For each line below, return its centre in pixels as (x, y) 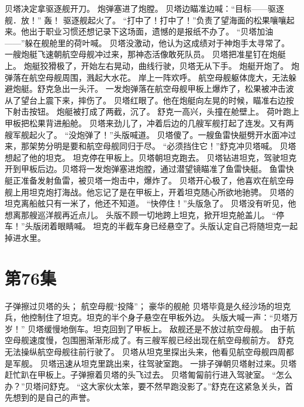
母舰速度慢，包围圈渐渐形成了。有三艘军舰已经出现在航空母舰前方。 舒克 (153, 340)
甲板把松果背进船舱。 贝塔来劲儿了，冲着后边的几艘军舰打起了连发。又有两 (149, 123)
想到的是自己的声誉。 (53, 397)
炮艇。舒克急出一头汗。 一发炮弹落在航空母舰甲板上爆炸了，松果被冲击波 (153, 89)
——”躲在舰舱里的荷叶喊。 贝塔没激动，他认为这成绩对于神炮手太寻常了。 (147, 42)
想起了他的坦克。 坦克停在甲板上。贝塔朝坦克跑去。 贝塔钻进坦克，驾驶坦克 (151, 157)
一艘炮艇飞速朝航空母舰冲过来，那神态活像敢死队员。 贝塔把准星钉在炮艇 (145, 54)
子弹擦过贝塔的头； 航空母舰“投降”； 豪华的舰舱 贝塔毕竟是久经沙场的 (140, 306)
